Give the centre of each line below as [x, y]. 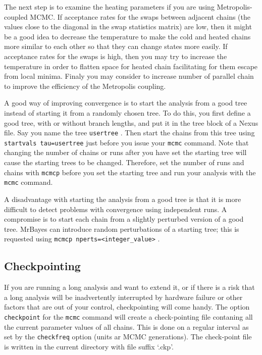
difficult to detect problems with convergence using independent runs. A [116, 209]
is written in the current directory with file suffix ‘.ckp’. [89, 346]
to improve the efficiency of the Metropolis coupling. [85, 86]
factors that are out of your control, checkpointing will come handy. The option [127, 307]
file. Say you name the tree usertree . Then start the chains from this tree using [129, 133]
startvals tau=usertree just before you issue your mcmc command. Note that [126, 142]
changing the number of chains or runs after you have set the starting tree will [125, 152]
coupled [16, 16]
